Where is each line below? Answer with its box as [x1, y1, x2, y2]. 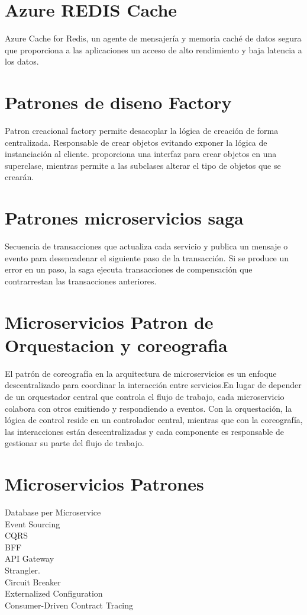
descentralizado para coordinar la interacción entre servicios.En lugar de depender [5, 379, 302, 391]
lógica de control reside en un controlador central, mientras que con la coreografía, [5, 414, 303, 426]
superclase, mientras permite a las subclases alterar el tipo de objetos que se [5, 159, 281, 171]
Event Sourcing [5, 517, 60, 530]
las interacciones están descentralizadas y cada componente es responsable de [5, 425, 284, 437]
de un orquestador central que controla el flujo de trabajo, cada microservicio [5, 390, 285, 402]
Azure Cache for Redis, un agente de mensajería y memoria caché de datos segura [5, 32, 302, 44]
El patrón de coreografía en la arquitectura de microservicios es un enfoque [5, 367, 277, 379]
